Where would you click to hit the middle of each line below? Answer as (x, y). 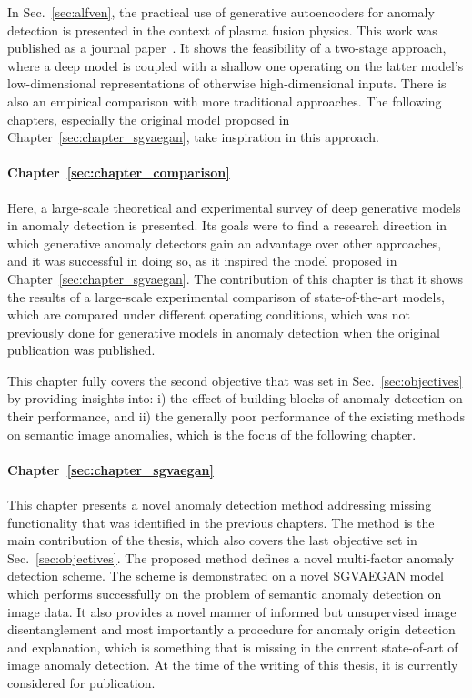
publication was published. (81, 350)
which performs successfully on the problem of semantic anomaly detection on (225, 594)
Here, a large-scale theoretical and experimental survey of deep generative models (234, 207)
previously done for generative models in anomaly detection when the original (224, 332)
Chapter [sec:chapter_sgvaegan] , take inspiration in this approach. (193, 137)
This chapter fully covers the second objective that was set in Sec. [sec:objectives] (235, 380)
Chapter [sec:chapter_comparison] (119, 172)
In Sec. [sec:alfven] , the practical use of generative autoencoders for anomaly (221, 12)
